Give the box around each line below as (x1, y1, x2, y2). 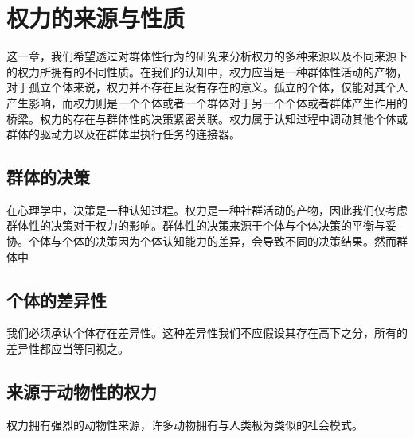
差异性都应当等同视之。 (6, 340, 129, 357)
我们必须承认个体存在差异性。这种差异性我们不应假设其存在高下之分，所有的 (6, 324, 408, 341)
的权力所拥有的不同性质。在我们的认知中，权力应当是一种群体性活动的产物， (6, 63, 408, 79)
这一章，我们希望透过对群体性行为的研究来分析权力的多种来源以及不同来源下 (6, 48, 408, 64)
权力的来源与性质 (6, 2, 186, 34)
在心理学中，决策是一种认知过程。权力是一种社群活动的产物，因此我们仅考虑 (6, 201, 408, 218)
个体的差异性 (6, 287, 107, 312)
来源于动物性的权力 (6, 379, 157, 404)
